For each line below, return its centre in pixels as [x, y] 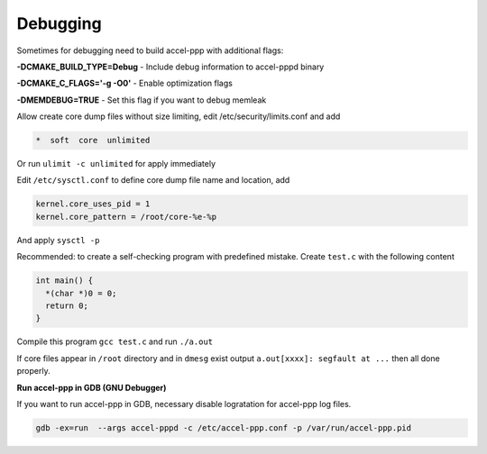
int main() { [64, 281]
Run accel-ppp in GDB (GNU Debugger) [92, 387]
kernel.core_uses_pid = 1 [93, 204]
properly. [33, 371]
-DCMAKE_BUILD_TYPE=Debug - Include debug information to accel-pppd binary [170, 67]
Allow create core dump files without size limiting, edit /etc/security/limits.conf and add [179, 116]
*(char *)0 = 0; [81, 293]
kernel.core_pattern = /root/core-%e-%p [126, 217]
